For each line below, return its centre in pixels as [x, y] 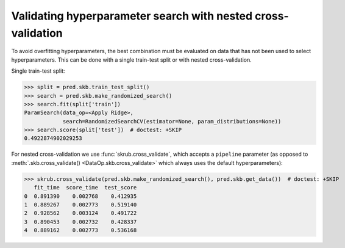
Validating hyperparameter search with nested [132, 16]
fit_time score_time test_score [85, 188]
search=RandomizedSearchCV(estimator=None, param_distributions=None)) [172, 121]
